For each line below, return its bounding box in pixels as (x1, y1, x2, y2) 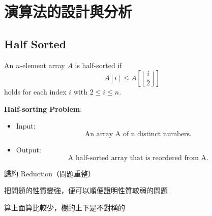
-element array (20, 59, 65, 70)
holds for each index (4, 86, 67, 97)
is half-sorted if (75, 59, 122, 70)
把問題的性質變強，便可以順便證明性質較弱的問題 (4, 185, 168, 196)
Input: (16, 120, 36, 131)
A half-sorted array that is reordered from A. (68, 154, 208, 162)
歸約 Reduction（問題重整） (4, 168, 96, 178)
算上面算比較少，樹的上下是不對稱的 (4, 202, 125, 212)
